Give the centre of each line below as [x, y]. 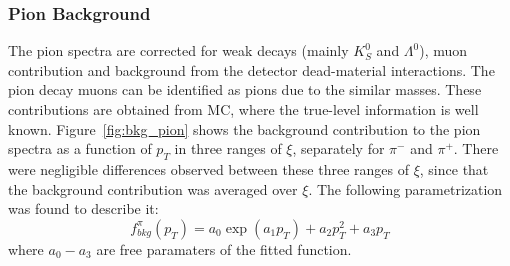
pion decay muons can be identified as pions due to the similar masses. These [245, 89]
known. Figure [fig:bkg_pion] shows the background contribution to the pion [244, 128]
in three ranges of [228, 148]
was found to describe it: [83, 208]
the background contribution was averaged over [153, 188]
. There [476, 148]
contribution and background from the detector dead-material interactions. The [251, 69]
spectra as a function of [80, 148]
